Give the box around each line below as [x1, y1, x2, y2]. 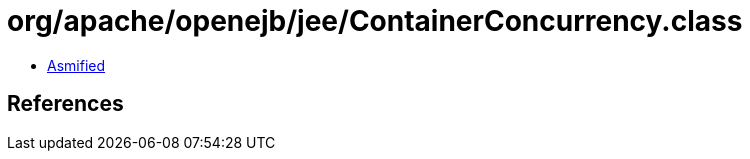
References [7, 91, 124, 117]
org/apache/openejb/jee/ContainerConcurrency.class [7, 4, 743, 38]
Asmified [47, 56, 106, 74]
